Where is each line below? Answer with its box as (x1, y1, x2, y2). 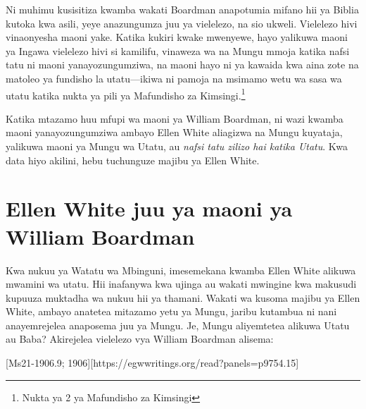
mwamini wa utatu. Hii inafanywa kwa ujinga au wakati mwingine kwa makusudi (6, 276, 357, 291)
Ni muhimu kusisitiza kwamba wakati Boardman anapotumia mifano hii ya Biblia (6, 2, 359, 16)
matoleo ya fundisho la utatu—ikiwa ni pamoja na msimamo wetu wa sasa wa (6, 71, 342, 85)
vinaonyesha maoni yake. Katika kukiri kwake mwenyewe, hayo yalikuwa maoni (6, 30, 348, 44)
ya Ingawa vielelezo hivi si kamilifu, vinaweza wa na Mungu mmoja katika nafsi (6, 43, 350, 58)
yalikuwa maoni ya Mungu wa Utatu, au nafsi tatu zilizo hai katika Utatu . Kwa (6, 139, 348, 153)
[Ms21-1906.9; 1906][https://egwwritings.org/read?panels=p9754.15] (6, 355, 299, 370)
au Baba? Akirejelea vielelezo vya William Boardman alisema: (6, 331, 274, 346)
